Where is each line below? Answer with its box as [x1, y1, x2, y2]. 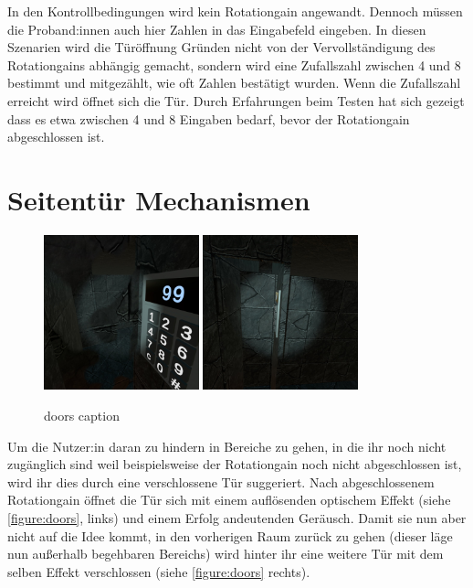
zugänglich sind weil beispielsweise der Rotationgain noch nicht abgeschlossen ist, [7, 454, 462, 474]
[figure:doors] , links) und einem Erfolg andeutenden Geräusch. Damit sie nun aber [7, 508, 467, 528]
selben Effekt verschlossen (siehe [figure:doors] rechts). [7, 561, 310, 581]
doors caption [44, 406, 120, 425]
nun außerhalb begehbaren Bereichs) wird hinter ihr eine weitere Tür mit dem [7, 544, 444, 563]
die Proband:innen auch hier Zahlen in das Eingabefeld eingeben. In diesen [7, 19, 426, 38]
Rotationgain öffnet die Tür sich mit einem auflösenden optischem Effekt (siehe [7, 490, 451, 509]
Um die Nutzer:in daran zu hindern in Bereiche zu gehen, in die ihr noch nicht [7, 436, 447, 455]
